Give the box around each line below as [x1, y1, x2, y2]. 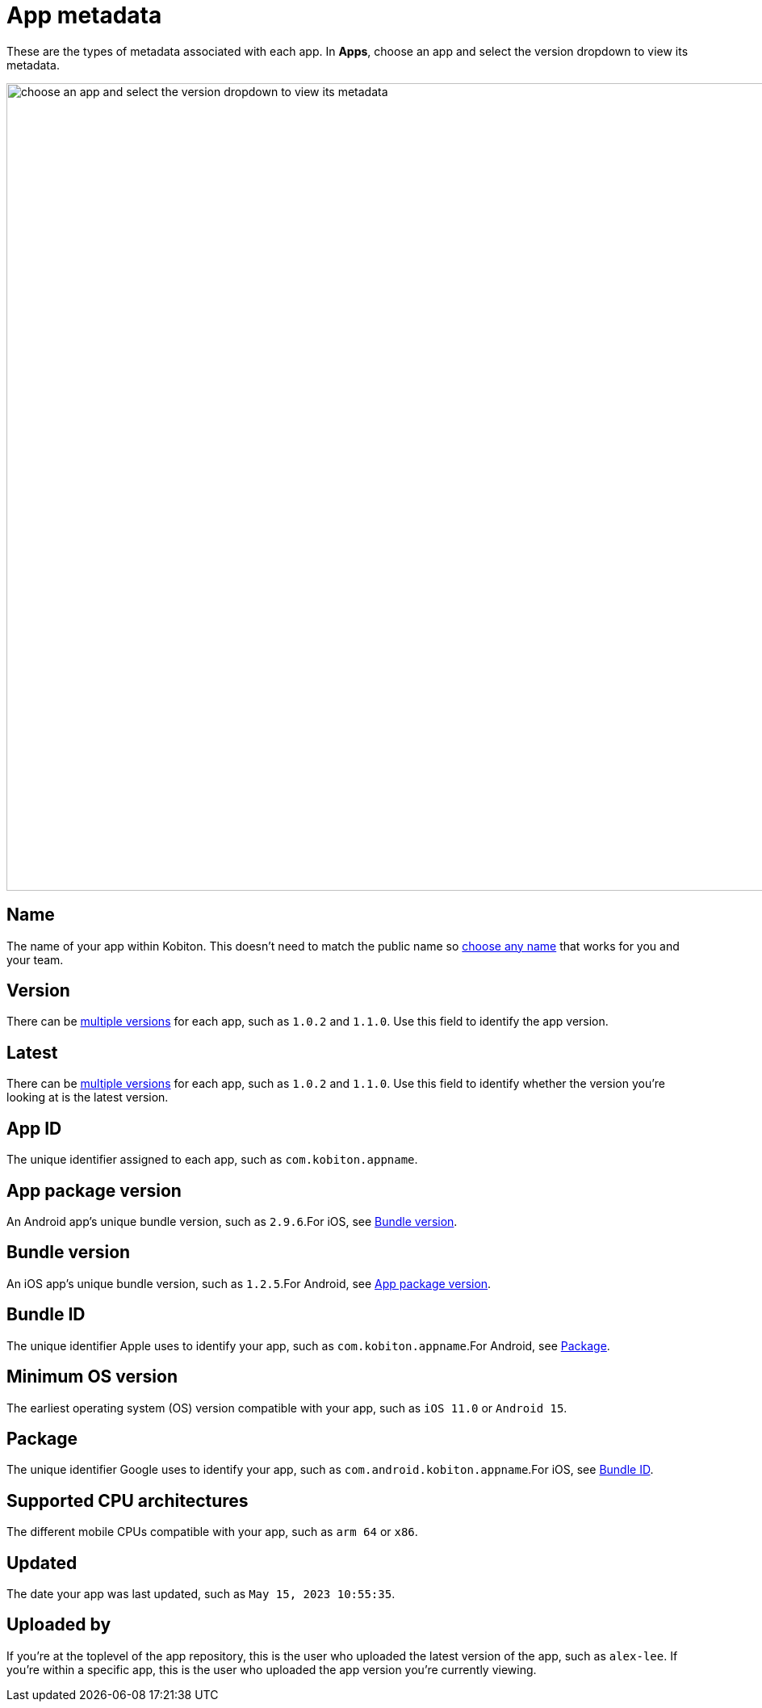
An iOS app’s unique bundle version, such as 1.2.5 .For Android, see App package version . [6, 1276, 492, 1290]
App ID [6, 1118, 62, 1139]
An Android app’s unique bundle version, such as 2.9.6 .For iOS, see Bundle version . [6, 1214, 458, 1228]
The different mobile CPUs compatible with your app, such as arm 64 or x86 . [6, 1525, 418, 1539]
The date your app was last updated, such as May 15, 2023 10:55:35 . [6, 1587, 396, 1601]
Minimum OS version [6, 1366, 178, 1387]
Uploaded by [6, 1614, 111, 1635]
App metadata [6, 2, 162, 29]
